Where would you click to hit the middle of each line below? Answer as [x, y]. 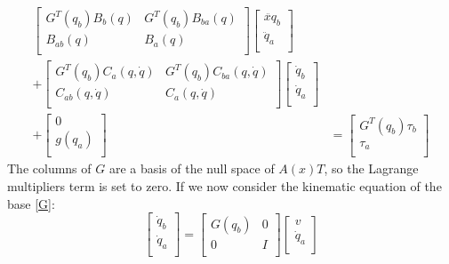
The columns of [49, 168]
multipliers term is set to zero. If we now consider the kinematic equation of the [224, 185]
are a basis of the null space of [192, 168]
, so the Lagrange [371, 168]
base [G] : [31, 203]
